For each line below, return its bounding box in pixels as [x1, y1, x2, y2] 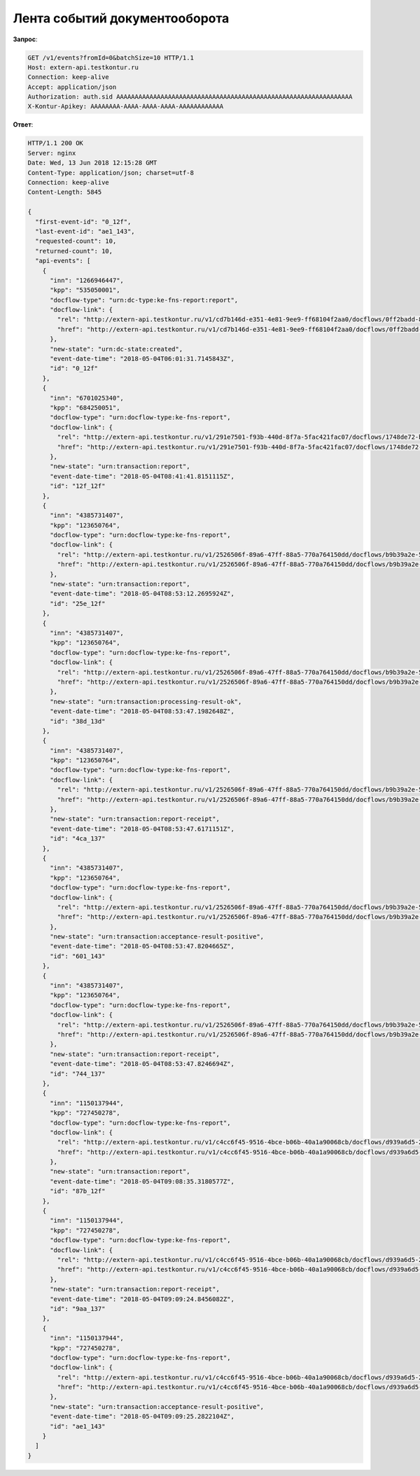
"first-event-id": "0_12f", [35, 218, 132, 225]
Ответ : [13, 120, 34, 129]
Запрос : [13, 35, 38, 43]
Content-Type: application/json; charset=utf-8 [27, 169, 194, 176]
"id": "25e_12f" [50, 599, 106, 607]
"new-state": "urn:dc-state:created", [50, 345, 183, 353]
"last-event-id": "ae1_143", [35, 227, 136, 235]
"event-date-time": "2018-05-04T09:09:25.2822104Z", [50, 1412, 234, 1421]
